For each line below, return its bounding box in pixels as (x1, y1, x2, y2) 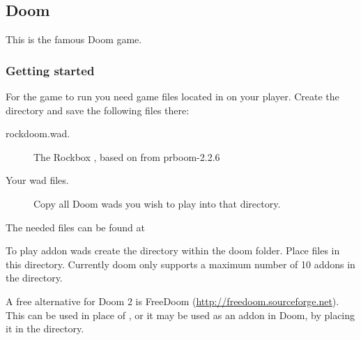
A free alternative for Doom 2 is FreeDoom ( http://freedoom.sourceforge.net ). (6, 293, 339, 308)
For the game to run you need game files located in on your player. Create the (6, 89, 339, 104)
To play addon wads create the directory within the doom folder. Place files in (6, 243, 340, 258)
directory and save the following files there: (6, 102, 190, 117)
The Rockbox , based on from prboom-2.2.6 (33, 149, 220, 164)
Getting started (6, 61, 95, 79)
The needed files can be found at (6, 219, 145, 234)
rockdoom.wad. (6, 126, 70, 141)
